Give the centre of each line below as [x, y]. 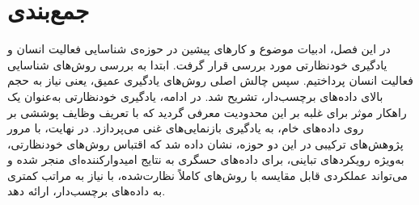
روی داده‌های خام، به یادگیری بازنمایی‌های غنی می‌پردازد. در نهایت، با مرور [186, 128]
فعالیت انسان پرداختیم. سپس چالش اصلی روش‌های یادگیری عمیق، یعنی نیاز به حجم [210, 80]
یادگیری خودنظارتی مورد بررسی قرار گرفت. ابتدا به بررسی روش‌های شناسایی [197, 64]
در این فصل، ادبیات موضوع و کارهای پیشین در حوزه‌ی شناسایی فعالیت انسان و [199, 49]
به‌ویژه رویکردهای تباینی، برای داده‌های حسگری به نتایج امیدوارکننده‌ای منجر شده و [206, 159]
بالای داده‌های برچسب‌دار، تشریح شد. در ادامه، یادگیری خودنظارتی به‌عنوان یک [195, 96]
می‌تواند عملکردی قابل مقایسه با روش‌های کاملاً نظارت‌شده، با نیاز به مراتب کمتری [208, 175]
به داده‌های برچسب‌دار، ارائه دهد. [87, 191]
